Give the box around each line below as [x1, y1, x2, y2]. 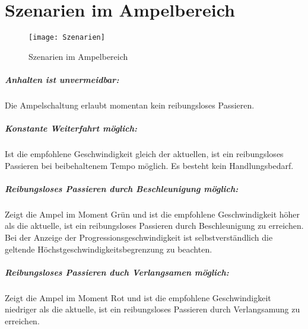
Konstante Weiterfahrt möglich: [5, 122, 137, 135]
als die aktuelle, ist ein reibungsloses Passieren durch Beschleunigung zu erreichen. [5, 219, 304, 232]
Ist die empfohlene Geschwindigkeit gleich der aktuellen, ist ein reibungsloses [5, 148, 284, 160]
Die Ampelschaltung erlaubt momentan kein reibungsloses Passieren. [5, 98, 255, 111]
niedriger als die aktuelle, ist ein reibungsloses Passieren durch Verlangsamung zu [5, 303, 300, 315]
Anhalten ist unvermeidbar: [5, 73, 119, 85]
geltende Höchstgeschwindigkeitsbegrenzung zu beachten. [5, 242, 212, 255]
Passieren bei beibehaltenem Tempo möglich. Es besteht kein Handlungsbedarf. [5, 159, 294, 171]
